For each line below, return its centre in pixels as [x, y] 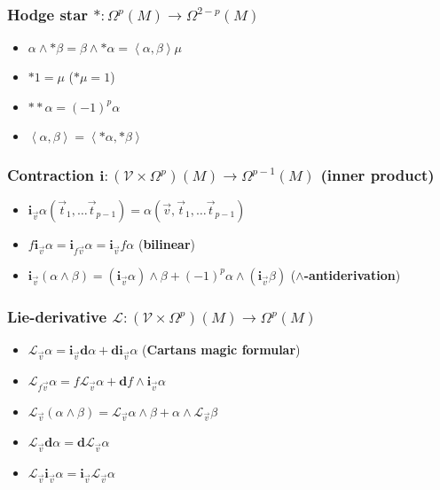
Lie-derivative [57, 316]
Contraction [51, 174]
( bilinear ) [166, 244]
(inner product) [377, 174]
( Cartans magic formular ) [221, 349]
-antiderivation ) [352, 274]
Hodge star [48, 14]
